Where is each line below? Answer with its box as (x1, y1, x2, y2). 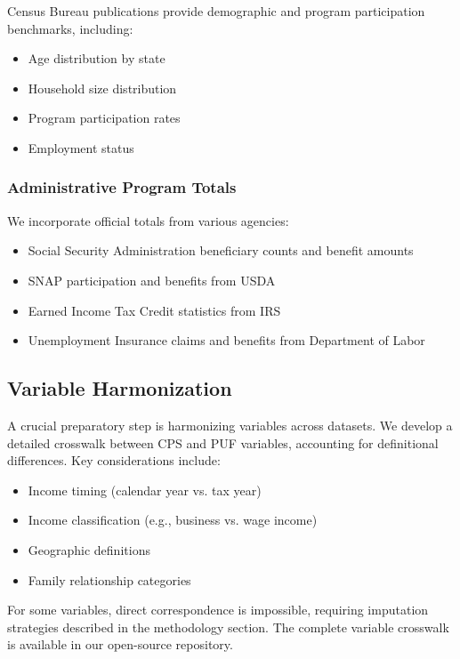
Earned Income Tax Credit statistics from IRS (28, 301, 281, 319)
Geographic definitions (28, 540, 150, 559)
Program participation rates (28, 108, 181, 127)
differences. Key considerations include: (7, 451, 221, 470)
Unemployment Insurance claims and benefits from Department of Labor (28, 331, 425, 350)
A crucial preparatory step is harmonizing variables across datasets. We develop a (7, 415, 453, 434)
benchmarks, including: (7, 19, 133, 37)
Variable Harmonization (7, 374, 232, 402)
